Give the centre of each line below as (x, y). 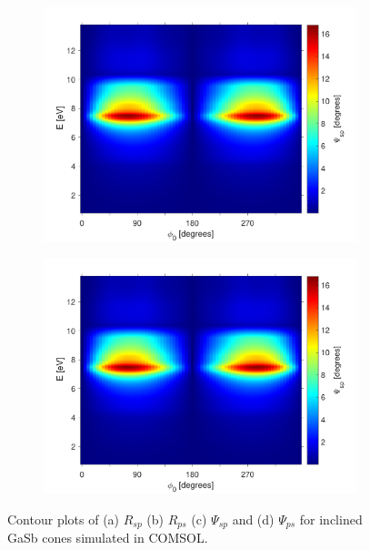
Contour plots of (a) (64, 519)
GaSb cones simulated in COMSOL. (108, 537)
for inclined (331, 519)
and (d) (253, 519)
